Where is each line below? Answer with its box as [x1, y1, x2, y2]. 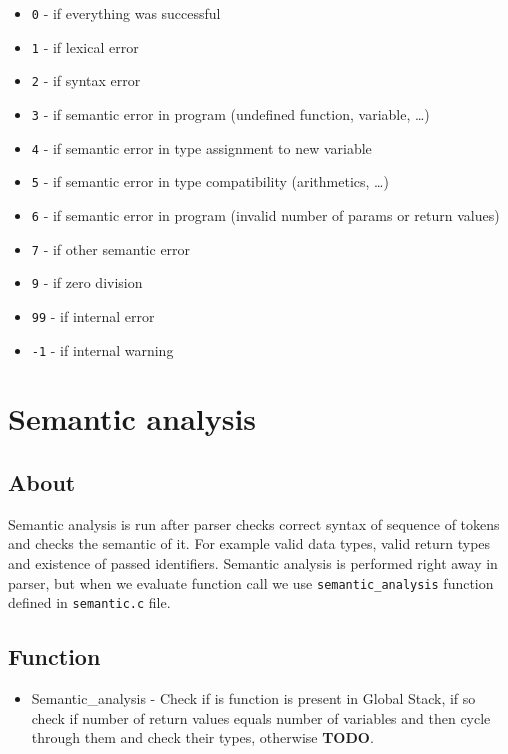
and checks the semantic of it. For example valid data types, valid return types [8, 533, 491, 554]
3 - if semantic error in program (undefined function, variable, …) [31, 103, 430, 124]
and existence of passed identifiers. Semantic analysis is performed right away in [8, 552, 498, 573]
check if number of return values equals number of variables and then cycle [31, 707, 491, 728]
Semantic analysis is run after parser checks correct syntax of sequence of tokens [8, 513, 500, 534]
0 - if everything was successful [31, 3, 221, 23]
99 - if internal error [31, 305, 155, 326]
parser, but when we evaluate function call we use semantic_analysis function [8, 572, 494, 593]
